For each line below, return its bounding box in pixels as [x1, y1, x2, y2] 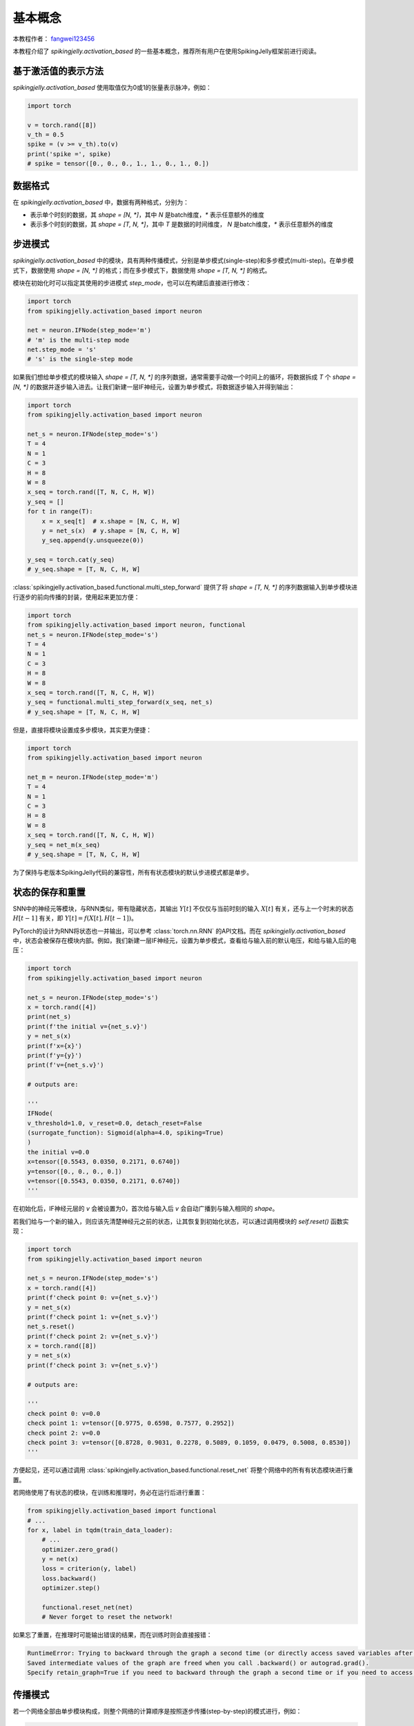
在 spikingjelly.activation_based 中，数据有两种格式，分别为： [12, 197, 190, 206]
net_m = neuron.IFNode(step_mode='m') [27, 773, 159, 781]
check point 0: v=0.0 [27, 1409, 101, 1417]
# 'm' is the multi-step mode [27, 336, 130, 344]
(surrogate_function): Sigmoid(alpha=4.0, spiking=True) [27, 1129, 224, 1137]
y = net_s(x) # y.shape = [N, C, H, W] [41, 527, 181, 534]
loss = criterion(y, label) [41, 1564, 137, 1573]
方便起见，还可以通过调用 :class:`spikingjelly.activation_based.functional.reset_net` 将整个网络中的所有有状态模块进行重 [12, 1466, 353, 1474]
